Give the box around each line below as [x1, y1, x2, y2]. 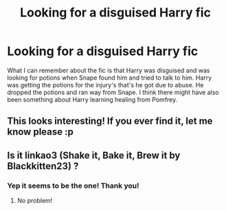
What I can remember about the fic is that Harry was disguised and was [7, 66, 210, 74]
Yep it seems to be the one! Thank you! [7, 181, 139, 190]
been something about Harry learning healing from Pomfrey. [7, 95, 178, 104]
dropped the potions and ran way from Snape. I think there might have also [7, 88, 219, 96]
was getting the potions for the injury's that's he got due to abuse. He [7, 80, 204, 89]
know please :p [7, 126, 74, 138]
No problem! [16, 197, 53, 205]
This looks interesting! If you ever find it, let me [7, 115, 213, 127]
